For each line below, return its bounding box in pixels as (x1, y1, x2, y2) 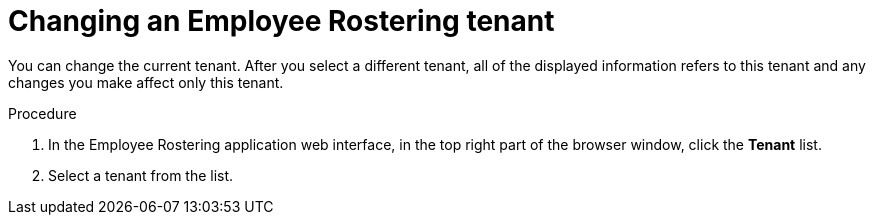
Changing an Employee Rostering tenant (8, 4, 555, 38)
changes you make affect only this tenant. (8, 73, 284, 91)
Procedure (8, 104, 77, 122)
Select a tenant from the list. (48, 166, 234, 184)
